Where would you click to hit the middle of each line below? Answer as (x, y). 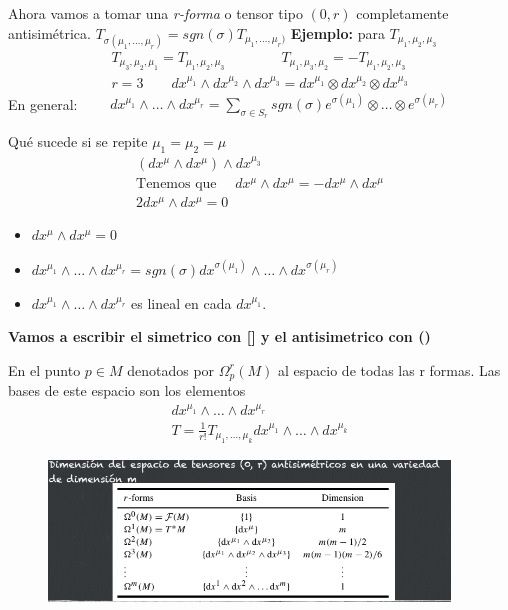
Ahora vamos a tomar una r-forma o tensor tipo (155, 13)
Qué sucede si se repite (78, 141)
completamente (402, 13)
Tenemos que (176, 183)
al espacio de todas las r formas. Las (389, 369)
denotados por (171, 369)
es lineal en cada (181, 302)
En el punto (44, 369)
